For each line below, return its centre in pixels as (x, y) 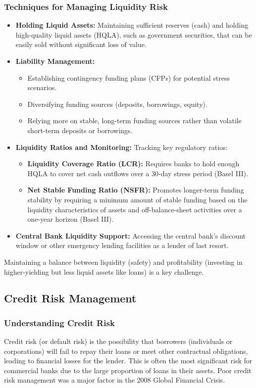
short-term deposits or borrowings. (80, 130)
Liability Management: (55, 61)
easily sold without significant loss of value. (81, 44)
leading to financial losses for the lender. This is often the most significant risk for (128, 361)
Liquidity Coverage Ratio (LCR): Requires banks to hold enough (133, 164)
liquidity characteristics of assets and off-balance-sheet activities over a (135, 209)
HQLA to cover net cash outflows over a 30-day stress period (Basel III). (138, 173)
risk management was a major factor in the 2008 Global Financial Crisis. (115, 380)
